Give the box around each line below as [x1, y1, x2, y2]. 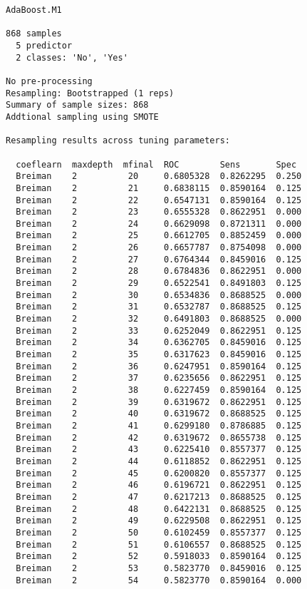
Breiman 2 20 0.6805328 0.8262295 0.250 [16, 171, 302, 182]
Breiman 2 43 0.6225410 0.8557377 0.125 [16, 444, 302, 455]
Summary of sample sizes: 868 [6, 100, 149, 111]
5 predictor [16, 40, 73, 51]
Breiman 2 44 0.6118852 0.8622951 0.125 [16, 456, 302, 466]
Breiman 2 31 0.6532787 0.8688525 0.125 [16, 302, 302, 312]
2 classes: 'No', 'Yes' [16, 52, 128, 63]
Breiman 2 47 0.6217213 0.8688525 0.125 [16, 491, 302, 502]
